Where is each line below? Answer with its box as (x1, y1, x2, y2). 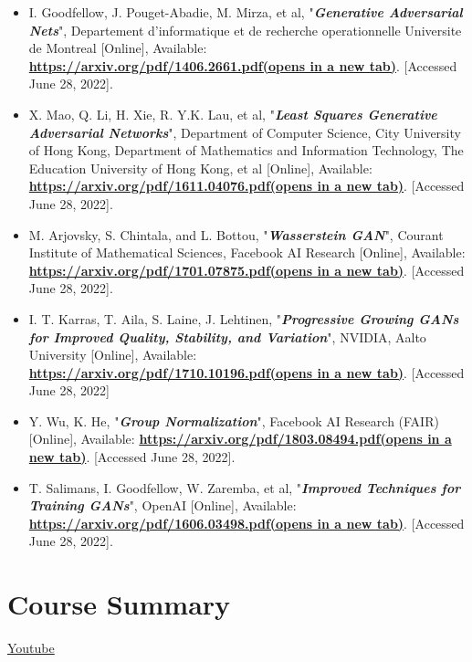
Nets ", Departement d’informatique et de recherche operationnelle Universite (28, 20, 462, 39)
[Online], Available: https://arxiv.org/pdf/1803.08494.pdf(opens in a (28, 429, 452, 448)
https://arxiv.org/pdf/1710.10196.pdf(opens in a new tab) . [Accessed (28, 363, 465, 382)
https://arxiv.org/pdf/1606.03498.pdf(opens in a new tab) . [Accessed (28, 513, 465, 532)
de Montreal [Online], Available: (28, 38, 207, 58)
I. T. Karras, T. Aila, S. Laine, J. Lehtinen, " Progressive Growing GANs (28, 309, 459, 328)
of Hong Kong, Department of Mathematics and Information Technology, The (28, 141, 464, 160)
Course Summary (7, 585, 231, 623)
